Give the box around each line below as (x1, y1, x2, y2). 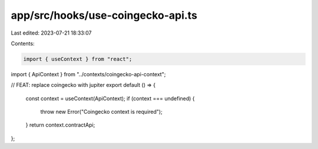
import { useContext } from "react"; (23, 56, 132, 62)
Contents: (11, 40, 35, 47)
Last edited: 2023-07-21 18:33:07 (11, 29, 92, 36)
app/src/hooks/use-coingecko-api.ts (11, 9, 197, 22)
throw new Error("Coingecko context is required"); (40, 109, 163, 116)
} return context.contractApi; (25, 121, 95, 128)
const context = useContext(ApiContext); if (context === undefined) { (25, 94, 195, 102)
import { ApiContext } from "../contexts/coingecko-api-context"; (11, 70, 166, 77)
